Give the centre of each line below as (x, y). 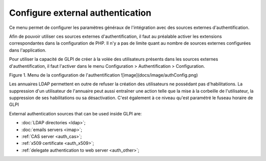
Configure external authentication (80, 13)
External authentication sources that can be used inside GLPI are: (76, 113)
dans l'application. (28, 50)
